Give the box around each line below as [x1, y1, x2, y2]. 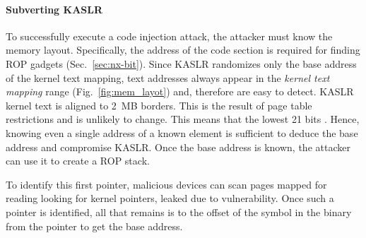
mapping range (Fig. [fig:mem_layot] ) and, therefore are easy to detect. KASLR [6, 84, 354, 99]
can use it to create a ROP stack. [6, 153, 150, 168]
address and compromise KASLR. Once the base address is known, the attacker [6, 139, 350, 154]
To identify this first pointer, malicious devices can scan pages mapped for [6, 177, 327, 191]
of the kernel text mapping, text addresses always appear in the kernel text [6, 70, 330, 85]
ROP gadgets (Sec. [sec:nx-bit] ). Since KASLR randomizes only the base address [6, 56, 357, 71]
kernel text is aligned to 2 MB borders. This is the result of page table [6, 97, 312, 112]
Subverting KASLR [6, 1, 103, 16]
